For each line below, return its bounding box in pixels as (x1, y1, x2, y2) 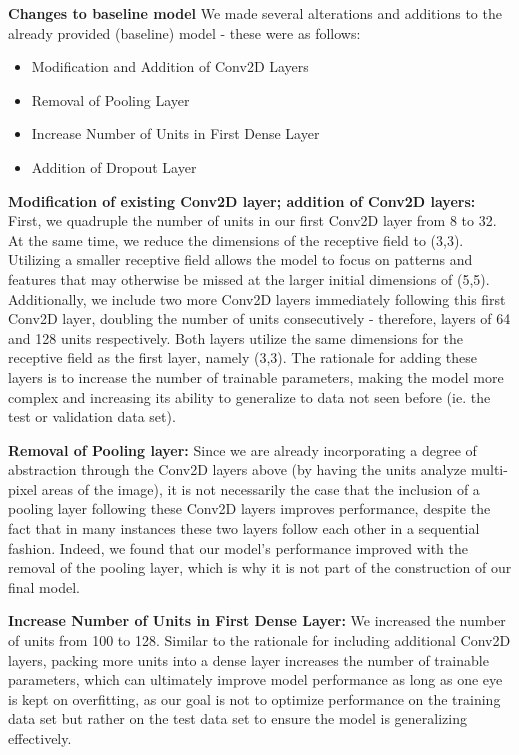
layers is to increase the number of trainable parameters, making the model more (8, 366, 504, 387)
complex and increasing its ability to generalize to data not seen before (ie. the (8, 386, 491, 407)
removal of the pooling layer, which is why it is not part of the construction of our (8, 557, 512, 578)
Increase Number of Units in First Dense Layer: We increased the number (8, 610, 506, 631)
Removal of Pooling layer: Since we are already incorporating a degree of (8, 439, 477, 460)
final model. (8, 576, 80, 597)
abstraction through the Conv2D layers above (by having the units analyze (8, 459, 467, 480)
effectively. (8, 728, 72, 748)
